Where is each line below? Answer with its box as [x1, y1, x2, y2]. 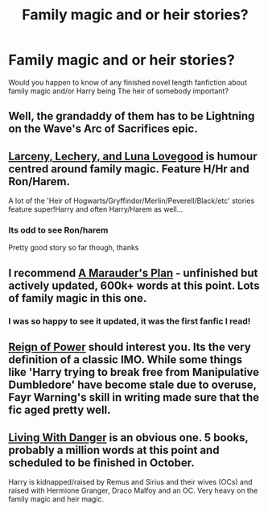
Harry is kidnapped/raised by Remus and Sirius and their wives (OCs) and [8, 477, 253, 486]
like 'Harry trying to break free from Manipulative [8, 365, 260, 379]
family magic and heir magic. [8, 493, 105, 504]
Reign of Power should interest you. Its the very [8, 341, 251, 354]
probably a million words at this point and [8, 443, 220, 456]
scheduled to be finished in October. [8, 456, 195, 469]
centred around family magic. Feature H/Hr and [8, 162, 249, 175]
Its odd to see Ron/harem [8, 225, 109, 236]
